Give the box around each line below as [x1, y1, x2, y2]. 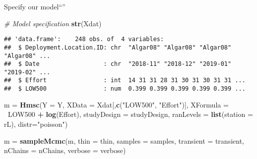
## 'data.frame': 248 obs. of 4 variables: [4, 36, 164, 43]
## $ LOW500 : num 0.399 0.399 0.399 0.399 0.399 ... [4, 85, 246, 93]
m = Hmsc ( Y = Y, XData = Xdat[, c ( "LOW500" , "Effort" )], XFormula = [4, 99, 229, 109]
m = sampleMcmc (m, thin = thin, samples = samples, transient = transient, [4, 135, 244, 146]
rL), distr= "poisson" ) [4, 118, 68, 129]
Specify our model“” [4, 1, 65, 11]
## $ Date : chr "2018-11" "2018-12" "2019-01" [4, 60, 232, 68]
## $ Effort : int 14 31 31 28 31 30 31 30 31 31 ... [4, 77, 246, 84]
